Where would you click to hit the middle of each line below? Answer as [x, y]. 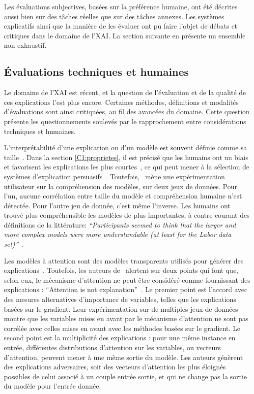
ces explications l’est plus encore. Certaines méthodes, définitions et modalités [121, 102]
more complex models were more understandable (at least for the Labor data [118, 234]
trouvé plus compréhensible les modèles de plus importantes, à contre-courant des [127, 215]
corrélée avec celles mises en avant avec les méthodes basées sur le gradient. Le [122, 328]
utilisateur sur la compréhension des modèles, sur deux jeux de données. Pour [121, 186]
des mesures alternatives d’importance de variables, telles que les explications [120, 299]
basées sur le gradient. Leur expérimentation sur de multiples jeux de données [121, 309]
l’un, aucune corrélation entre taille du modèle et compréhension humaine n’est [123, 196]
